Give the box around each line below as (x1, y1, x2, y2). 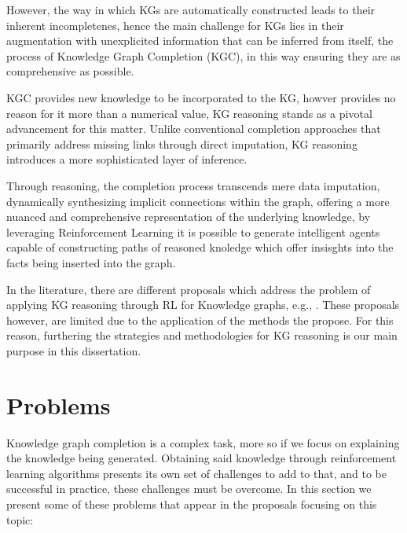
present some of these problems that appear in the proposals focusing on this (6, 495, 377, 512)
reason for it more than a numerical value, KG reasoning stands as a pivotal (6, 105, 372, 121)
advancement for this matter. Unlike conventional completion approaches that (6, 120, 381, 137)
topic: (6, 511, 34, 527)
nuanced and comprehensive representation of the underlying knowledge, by (6, 208, 371, 225)
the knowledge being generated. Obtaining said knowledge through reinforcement (6, 450, 397, 466)
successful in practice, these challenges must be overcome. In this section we (6, 480, 372, 497)
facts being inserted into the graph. (6, 254, 176, 270)
